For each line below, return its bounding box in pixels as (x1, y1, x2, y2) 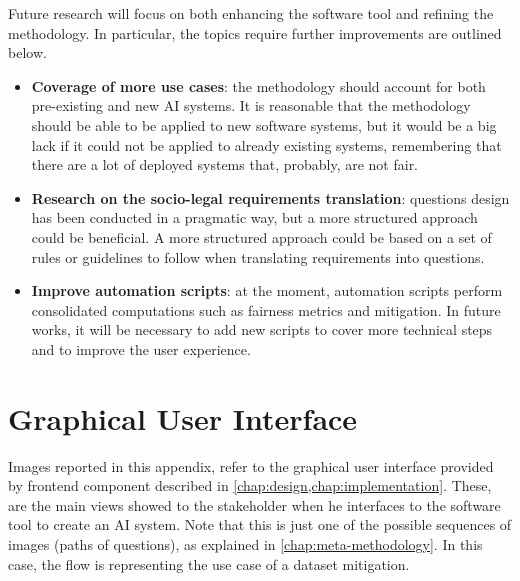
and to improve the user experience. (31, 338, 251, 359)
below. (8, 42, 47, 63)
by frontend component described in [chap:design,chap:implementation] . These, (8, 475, 492, 496)
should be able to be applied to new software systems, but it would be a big (31, 114, 497, 135)
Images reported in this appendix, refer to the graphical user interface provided (8, 455, 494, 476)
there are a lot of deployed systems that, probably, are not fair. (31, 154, 419, 175)
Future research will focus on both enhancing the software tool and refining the (8, 3, 494, 23)
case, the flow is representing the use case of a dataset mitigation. (8, 553, 410, 574)
